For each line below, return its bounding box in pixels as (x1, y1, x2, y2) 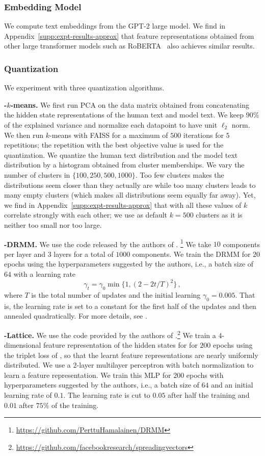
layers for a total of (54, 248, 114, 259)
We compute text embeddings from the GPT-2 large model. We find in (4, 20, 226, 31)
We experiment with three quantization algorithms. (4, 82, 165, 93)
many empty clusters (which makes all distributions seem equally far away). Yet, (4, 189, 256, 200)
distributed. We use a (4, 359, 71, 370)
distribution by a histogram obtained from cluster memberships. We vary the (4, 159, 245, 170)
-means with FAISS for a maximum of (49, 129, 168, 140)
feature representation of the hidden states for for (43, 340, 198, 350)
